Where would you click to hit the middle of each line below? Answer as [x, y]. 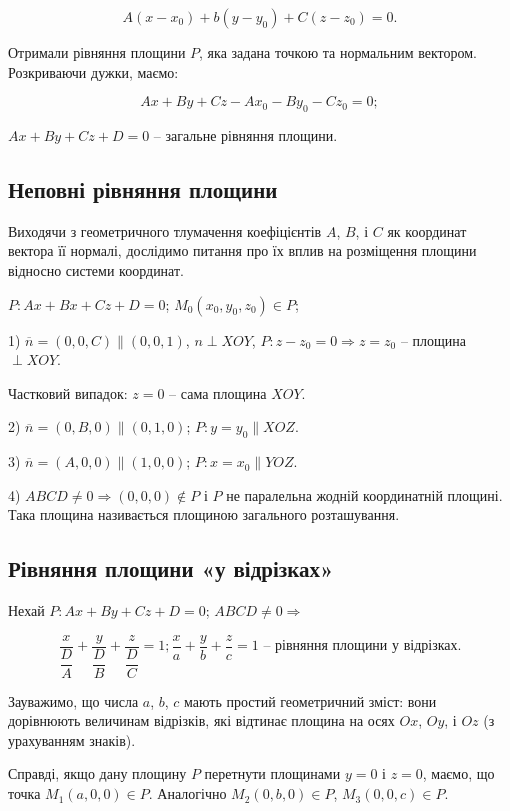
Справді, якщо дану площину [97, 773]
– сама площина [218, 392]
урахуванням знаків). [72, 739]
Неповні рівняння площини [143, 188]
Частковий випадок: [68, 392]
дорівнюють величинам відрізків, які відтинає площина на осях [201, 720]
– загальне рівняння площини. [245, 134]
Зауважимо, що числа [73, 700]
